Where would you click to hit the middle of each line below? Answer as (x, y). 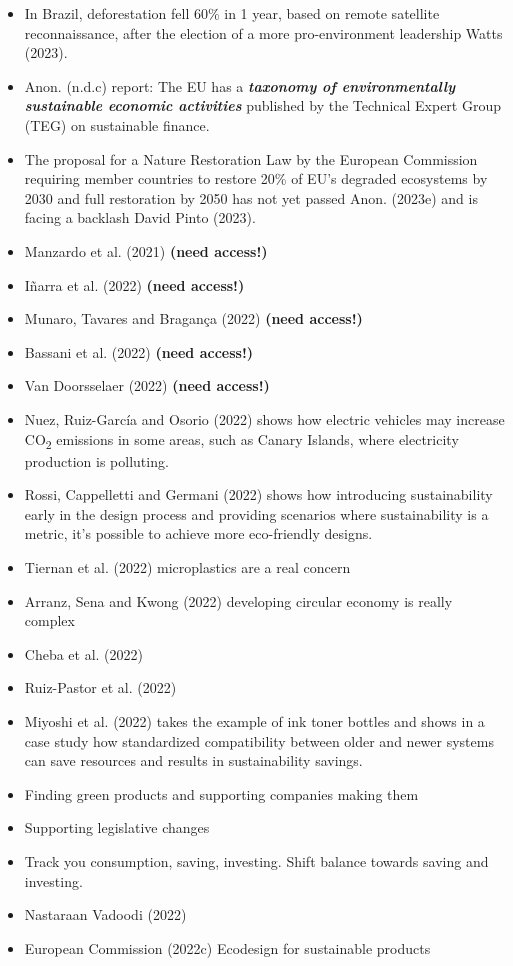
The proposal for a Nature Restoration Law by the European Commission (251, 158)
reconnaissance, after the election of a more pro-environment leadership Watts (263, 32)
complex (49, 620)
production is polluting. (96, 460)
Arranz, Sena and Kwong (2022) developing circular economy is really (238, 600)
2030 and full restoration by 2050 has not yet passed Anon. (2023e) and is (251, 197)
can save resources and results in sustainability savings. (193, 760)
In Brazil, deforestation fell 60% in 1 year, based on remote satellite (232, 13)
